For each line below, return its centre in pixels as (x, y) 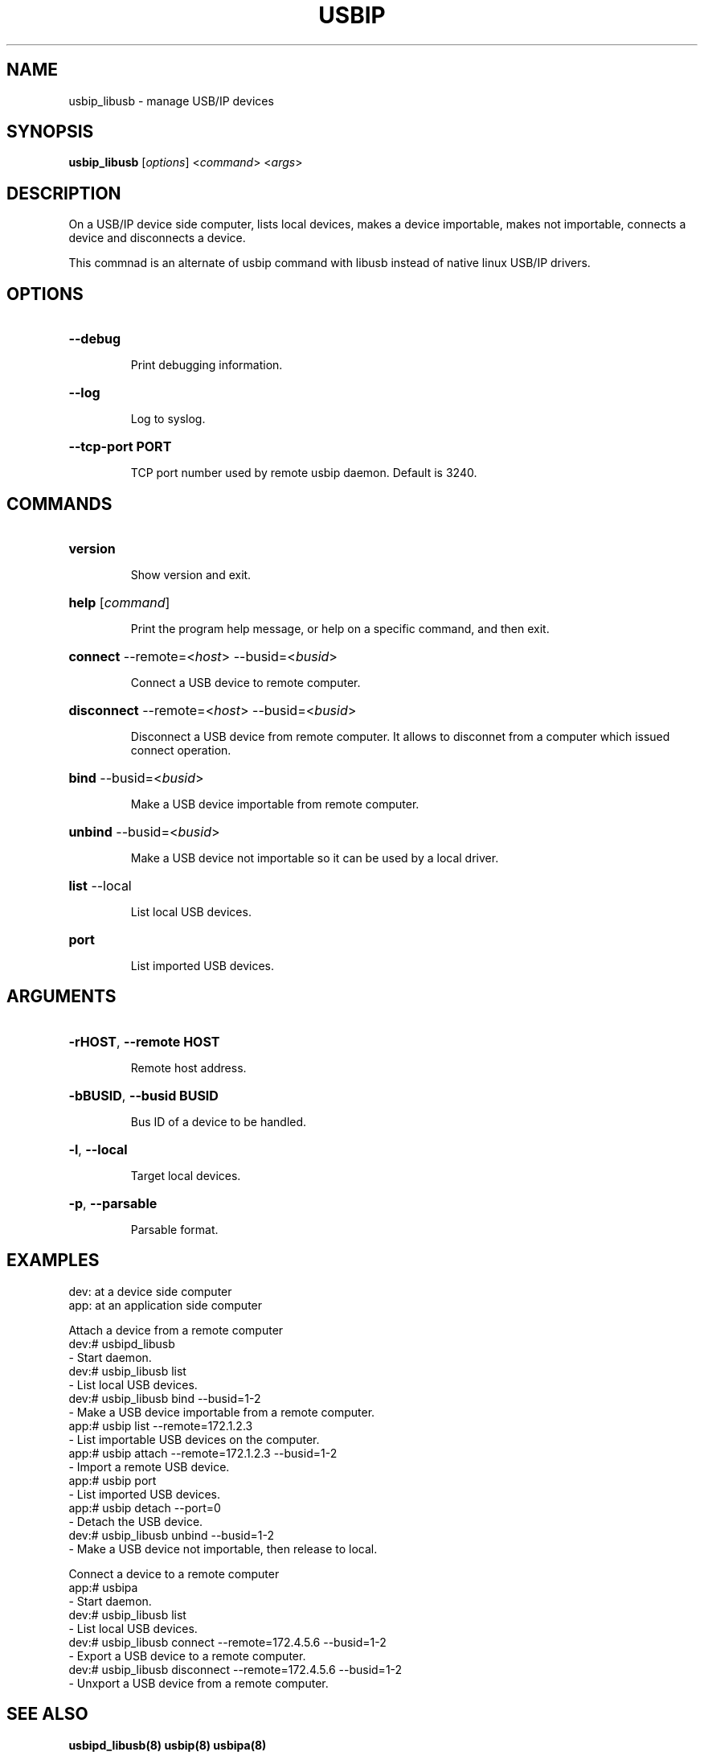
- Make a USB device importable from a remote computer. (222, 1412)
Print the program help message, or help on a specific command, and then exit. (340, 628)
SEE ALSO (47, 1714)
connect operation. (181, 750)
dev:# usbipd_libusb (122, 1343)
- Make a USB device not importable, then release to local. (223, 1548)
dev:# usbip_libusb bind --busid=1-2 (165, 1398)
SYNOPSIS (50, 132)
